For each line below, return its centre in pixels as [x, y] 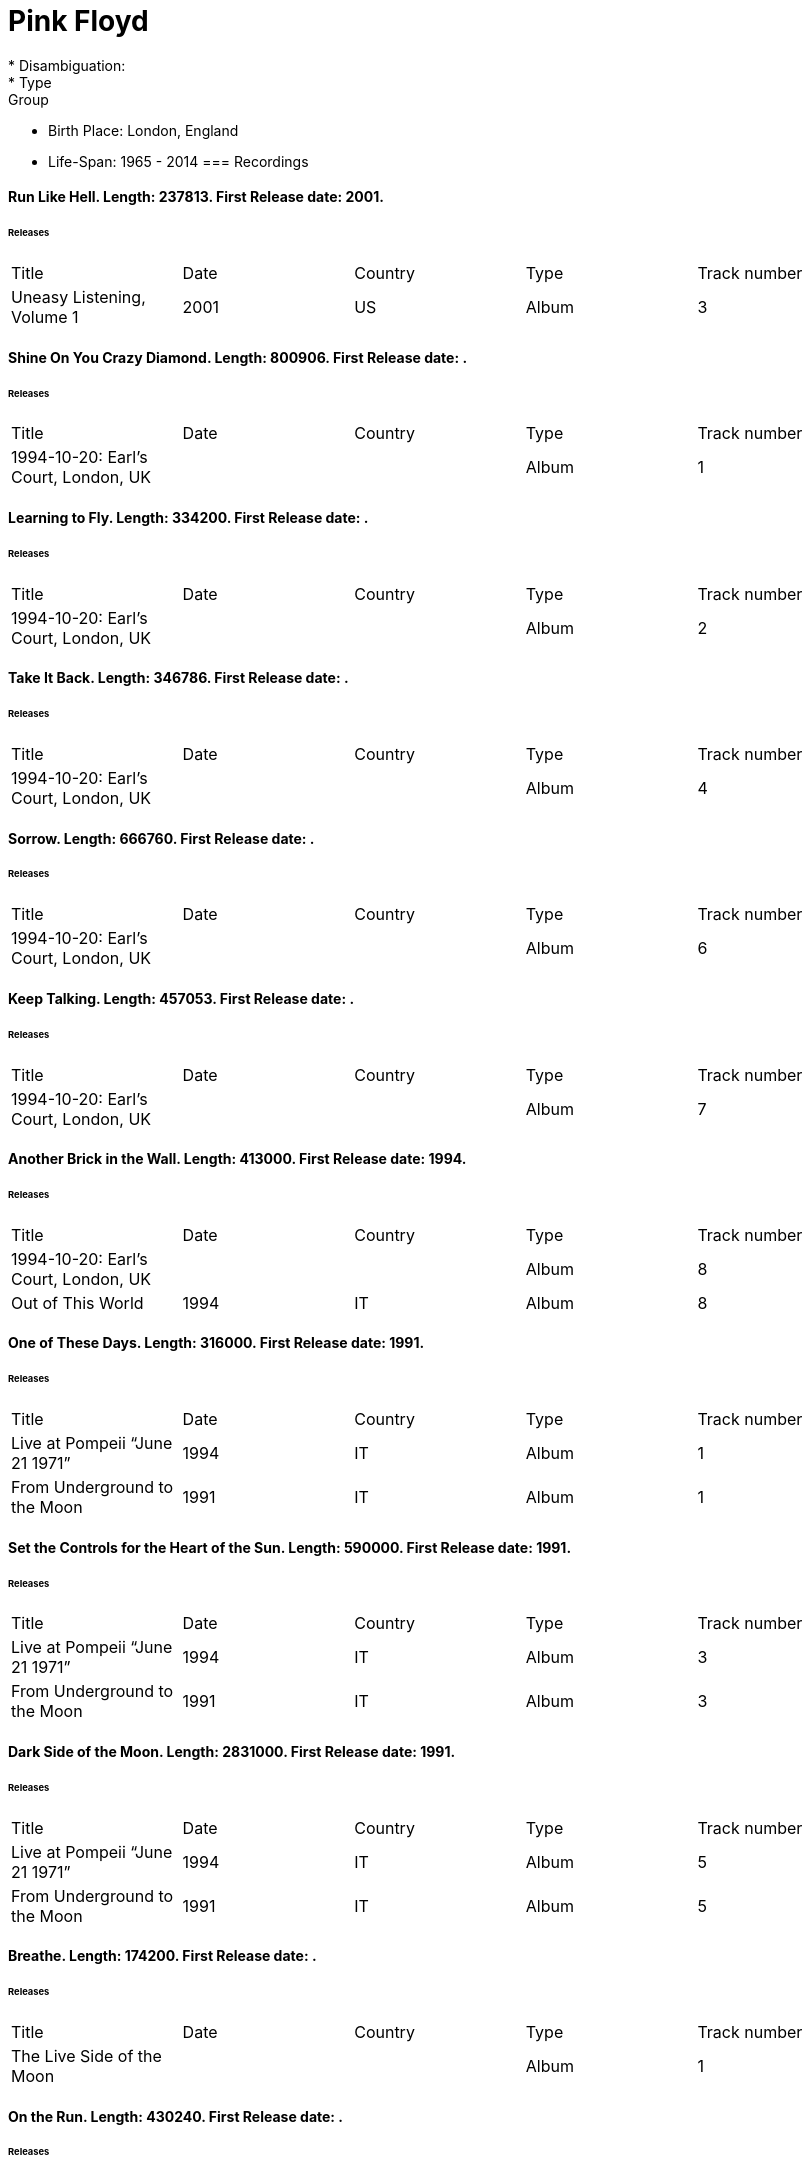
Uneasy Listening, [78, 297]
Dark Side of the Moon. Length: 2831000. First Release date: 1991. [232, 1752]
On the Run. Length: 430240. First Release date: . [176, 2116]
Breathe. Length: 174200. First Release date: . [162, 1956]
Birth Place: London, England [143, 130]
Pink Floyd [78, 21]
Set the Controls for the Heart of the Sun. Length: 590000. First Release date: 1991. [290, 1547]
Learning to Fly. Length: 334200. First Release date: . [188, 517]
